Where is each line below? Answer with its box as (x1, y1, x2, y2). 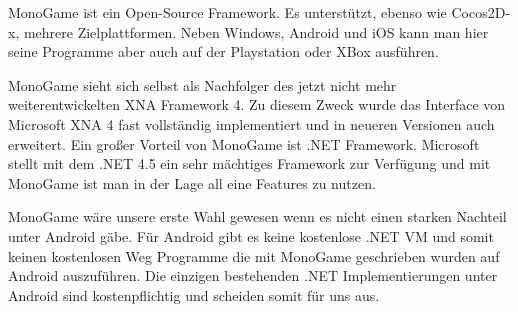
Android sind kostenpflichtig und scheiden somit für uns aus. (8, 284, 380, 305)
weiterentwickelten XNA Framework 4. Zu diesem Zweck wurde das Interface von (8, 94, 506, 115)
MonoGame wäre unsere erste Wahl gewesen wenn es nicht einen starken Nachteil (8, 206, 507, 227)
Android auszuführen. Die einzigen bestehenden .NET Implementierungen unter (8, 265, 498, 286)
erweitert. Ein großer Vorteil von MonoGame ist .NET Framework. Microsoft (8, 133, 480, 154)
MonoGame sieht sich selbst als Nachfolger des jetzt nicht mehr (8, 74, 397, 95)
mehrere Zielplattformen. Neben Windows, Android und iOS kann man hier (23, 21, 489, 42)
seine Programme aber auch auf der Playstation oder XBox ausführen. (8, 41, 439, 62)
